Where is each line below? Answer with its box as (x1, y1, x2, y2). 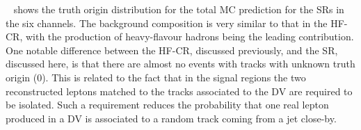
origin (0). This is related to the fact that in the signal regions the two (6, 70, 306, 84)
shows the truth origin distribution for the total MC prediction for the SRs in (13, 2, 344, 16)
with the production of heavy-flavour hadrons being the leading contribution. (25, 29, 354, 44)
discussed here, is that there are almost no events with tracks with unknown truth (6, 56, 355, 71)
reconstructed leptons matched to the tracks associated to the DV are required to (6, 83, 353, 98)
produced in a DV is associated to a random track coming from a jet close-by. (6, 111, 337, 125)
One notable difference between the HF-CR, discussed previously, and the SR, (6, 42, 338, 57)
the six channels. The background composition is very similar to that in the (6, 15, 328, 30)
